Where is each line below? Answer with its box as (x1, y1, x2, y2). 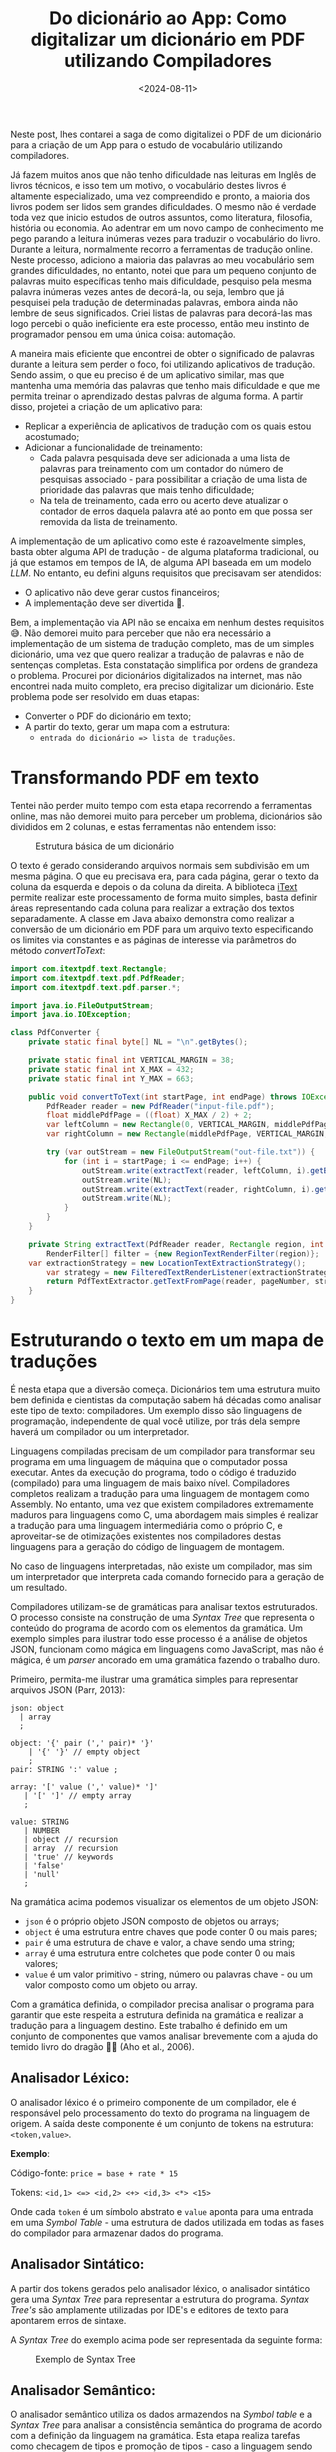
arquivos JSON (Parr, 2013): (10, 1683, 126, 1696)
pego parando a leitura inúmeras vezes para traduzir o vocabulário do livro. (10, 232, 321, 244)
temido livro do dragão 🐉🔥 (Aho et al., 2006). (10, 2040, 195, 2052)
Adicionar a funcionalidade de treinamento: (24, 441, 203, 453)
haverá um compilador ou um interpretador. (10, 1425, 190, 1437)
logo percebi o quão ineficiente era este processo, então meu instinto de (10, 317, 310, 329)
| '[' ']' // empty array (23, 1790, 132, 1801)
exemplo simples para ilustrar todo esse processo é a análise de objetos (10, 1632, 308, 1644)
